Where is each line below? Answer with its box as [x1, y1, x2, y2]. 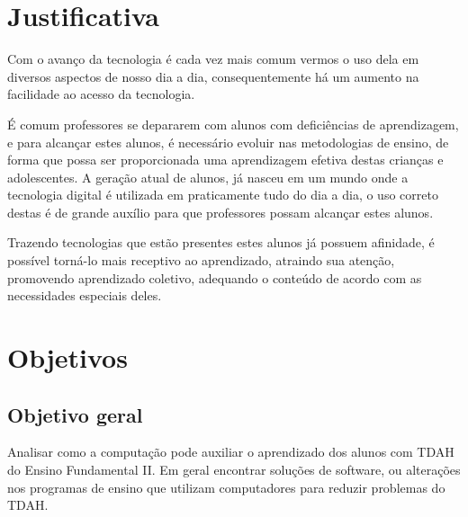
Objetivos [7, 339, 128, 376]
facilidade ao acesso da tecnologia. [7, 85, 195, 103]
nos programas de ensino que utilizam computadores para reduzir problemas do [7, 477, 445, 496]
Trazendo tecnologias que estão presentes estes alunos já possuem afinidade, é [7, 233, 435, 252]
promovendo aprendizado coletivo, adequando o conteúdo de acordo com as [7, 268, 422, 287]
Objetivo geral [7, 400, 143, 428]
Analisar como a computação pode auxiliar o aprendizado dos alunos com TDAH [7, 442, 454, 461]
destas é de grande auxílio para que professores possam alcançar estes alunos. [7, 202, 434, 221]
